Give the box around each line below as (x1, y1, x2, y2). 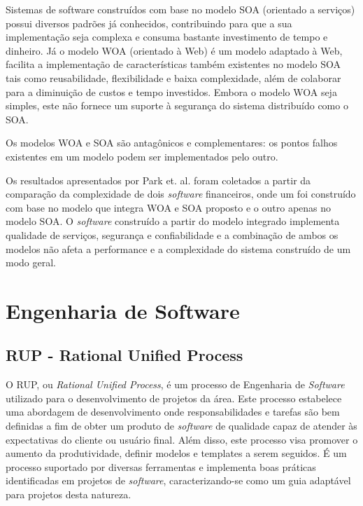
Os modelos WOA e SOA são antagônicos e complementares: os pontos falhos (6, 135, 338, 150)
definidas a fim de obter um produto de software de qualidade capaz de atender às (6, 418, 357, 433)
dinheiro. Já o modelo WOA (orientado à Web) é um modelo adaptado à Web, (6, 43, 343, 57)
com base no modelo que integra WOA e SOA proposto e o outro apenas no (6, 200, 332, 214)
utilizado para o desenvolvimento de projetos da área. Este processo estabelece (6, 390, 342, 405)
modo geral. (6, 255, 56, 270)
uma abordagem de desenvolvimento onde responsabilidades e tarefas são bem (6, 404, 340, 419)
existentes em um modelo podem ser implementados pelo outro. (6, 149, 278, 163)
